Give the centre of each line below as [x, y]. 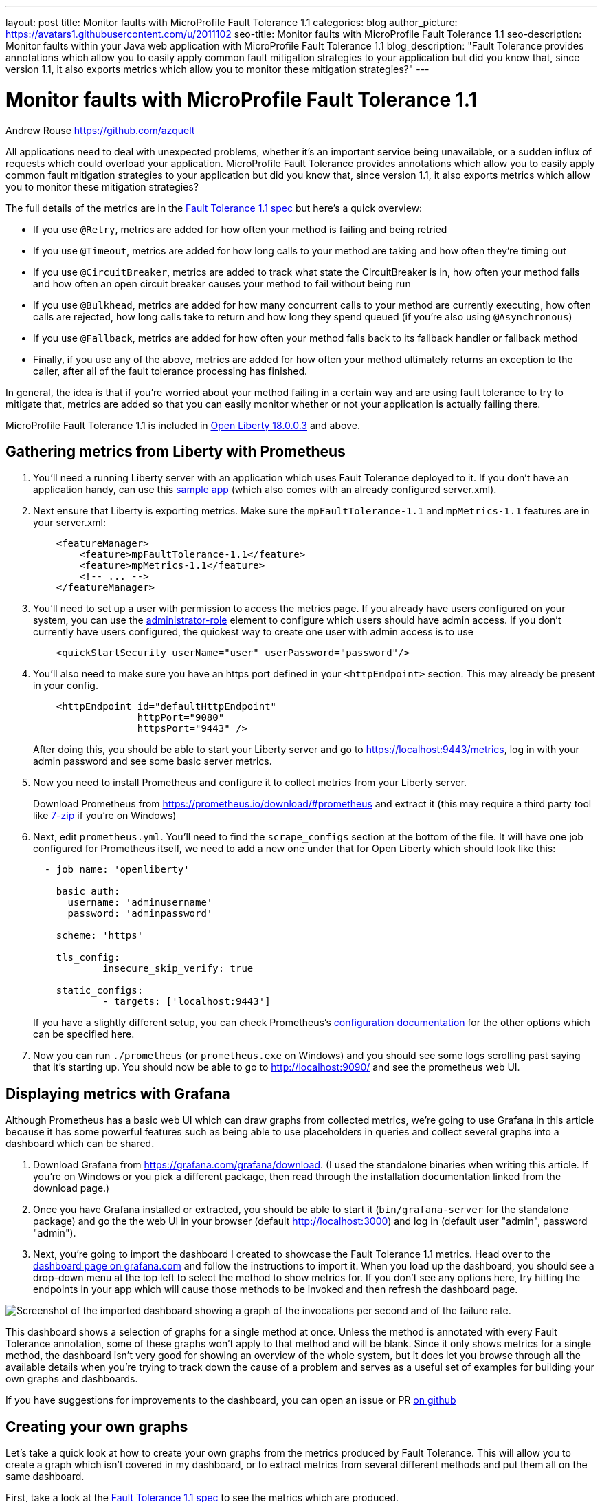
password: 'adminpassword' [140, 914]
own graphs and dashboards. [72, 1379]
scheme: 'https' [100, 936]
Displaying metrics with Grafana [118, 1093]
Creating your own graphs [97, 1426]
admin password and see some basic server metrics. [153, 761]
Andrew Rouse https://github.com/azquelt [100, 130]
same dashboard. [45, 1477]
